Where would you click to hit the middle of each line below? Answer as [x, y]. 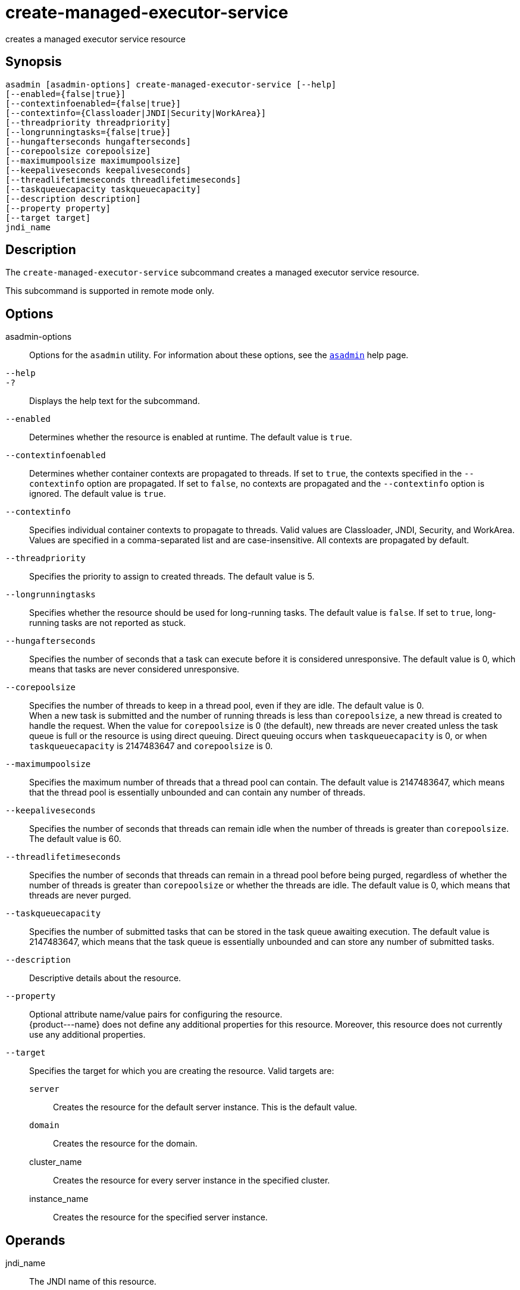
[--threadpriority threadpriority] [88, 122]
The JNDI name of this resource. [93, 1282]
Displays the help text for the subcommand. [115, 401]
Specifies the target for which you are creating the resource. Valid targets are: [182, 1071]
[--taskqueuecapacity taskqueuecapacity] [103, 189]
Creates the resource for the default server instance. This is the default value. [205, 1107]
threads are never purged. [80, 896]
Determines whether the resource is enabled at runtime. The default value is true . [191, 437]
